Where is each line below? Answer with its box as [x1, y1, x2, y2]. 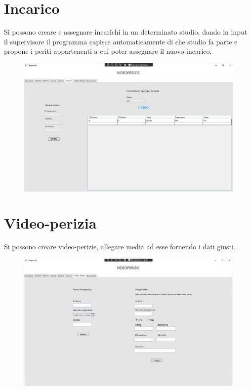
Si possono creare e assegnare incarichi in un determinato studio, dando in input [4, 27, 248, 37]
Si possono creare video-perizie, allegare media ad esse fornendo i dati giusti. [4, 241, 236, 252]
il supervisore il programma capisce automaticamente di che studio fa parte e [4, 36, 238, 46]
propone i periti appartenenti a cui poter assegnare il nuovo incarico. [4, 46, 212, 56]
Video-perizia [4, 213, 97, 233]
